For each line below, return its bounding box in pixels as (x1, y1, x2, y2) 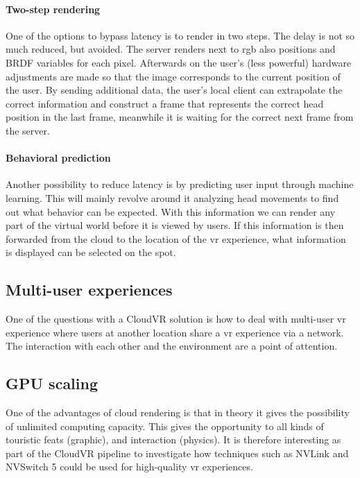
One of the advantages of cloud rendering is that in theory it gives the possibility (6, 405, 350, 420)
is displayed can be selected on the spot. (6, 245, 176, 259)
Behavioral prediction (6, 151, 111, 165)
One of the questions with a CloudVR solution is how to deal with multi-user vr (6, 311, 346, 326)
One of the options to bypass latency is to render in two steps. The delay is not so (6, 28, 355, 42)
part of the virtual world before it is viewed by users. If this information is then (6, 218, 344, 232)
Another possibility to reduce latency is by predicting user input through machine (6, 177, 354, 191)
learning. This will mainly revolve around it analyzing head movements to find (6, 190, 339, 205)
